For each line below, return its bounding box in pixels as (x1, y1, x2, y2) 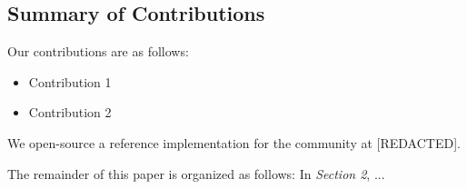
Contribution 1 (28, 72, 112, 91)
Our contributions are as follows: (7, 42, 189, 61)
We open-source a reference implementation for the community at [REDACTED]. (7, 133, 461, 152)
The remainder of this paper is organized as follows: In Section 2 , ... (7, 164, 385, 183)
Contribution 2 (28, 103, 112, 122)
